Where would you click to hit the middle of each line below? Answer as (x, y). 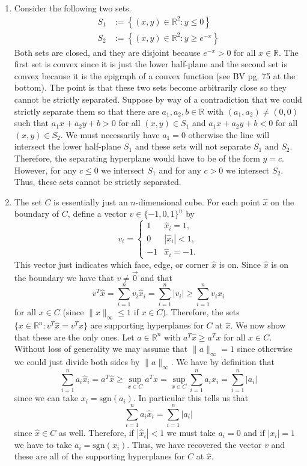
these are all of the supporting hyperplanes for (99, 456)
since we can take (46, 398)
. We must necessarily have (110, 134)
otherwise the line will (229, 134)
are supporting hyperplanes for (147, 325)
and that (157, 277)
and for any (180, 170)
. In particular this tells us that (191, 398)
